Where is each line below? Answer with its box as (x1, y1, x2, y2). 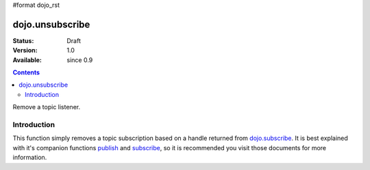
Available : (12, 55, 42, 64)
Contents (12, 68, 40, 76)
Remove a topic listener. (12, 103, 81, 111)
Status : (12, 36, 34, 44)
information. (12, 154, 47, 162)
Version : (12, 46, 38, 55)
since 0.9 (66, 55, 93, 64)
